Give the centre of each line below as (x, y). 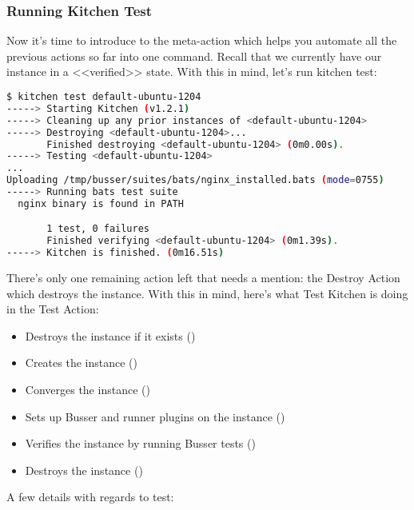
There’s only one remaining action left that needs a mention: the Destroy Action (203, 278)
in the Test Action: (53, 309)
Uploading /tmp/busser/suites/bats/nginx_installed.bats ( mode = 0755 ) (195, 180)
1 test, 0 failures (98, 229)
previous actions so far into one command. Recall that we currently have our (194, 56)
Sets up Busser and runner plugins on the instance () (155, 416)
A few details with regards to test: (90, 497)
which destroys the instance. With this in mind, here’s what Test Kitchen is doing (207, 293)
